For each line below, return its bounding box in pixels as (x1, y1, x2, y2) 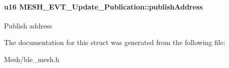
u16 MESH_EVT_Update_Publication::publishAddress (4, 1, 203, 11)
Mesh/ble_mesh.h (4, 53, 59, 64)
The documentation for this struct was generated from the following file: (4, 37, 225, 47)
